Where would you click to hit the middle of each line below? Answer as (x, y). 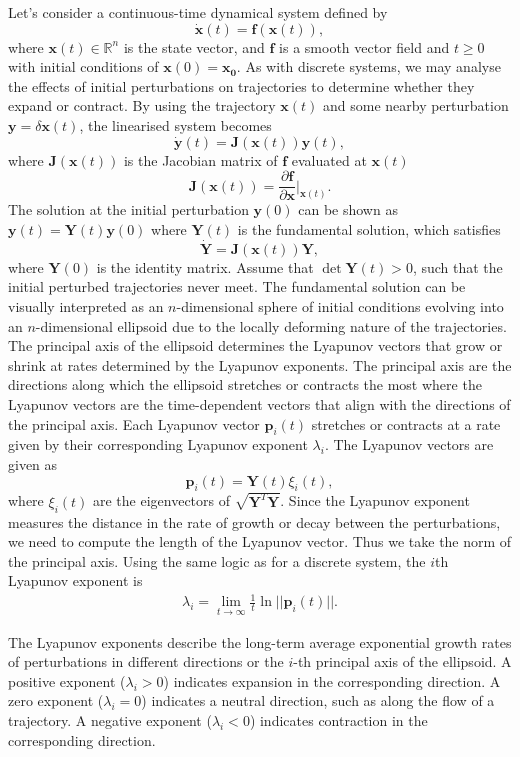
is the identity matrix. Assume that (205, 266)
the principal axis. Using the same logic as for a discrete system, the (217, 560)
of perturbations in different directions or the (146, 661)
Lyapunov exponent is (75, 580)
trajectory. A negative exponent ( (110, 720)
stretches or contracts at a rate (406, 423)
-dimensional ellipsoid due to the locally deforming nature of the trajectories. (271, 325)
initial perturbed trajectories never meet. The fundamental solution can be (237, 286)
